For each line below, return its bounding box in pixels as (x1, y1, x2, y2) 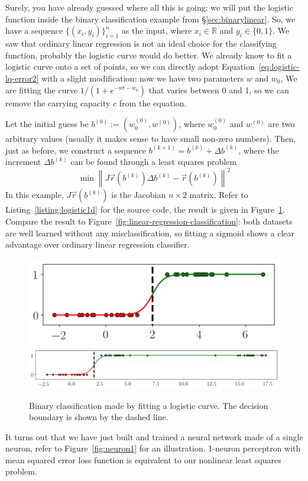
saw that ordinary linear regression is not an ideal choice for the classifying (5, 37, 277, 50)
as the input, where (121, 24, 192, 37)
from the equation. (119, 96, 187, 109)
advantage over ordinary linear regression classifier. (5, 238, 190, 251)
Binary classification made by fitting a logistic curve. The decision (29, 399, 268, 411)
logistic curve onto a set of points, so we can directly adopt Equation (5, 60, 255, 73)
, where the (238, 144, 279, 156)
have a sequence (5, 24, 63, 37)
